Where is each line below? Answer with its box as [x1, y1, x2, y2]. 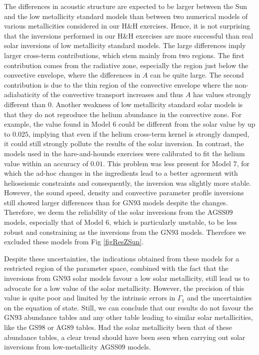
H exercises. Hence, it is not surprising [132, 21, 250, 31]
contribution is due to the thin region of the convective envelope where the [4, 79, 233, 90]
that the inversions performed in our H [4, 30, 123, 41]
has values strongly [193, 89, 251, 100]
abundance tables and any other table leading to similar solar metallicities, [24, 312, 253, 322]
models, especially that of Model [4, 217, 103, 227]
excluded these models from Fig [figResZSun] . [4, 236, 144, 247]
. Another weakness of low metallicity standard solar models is [51, 99, 243, 109]
